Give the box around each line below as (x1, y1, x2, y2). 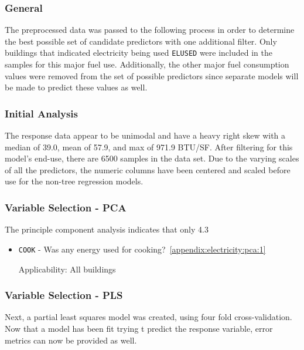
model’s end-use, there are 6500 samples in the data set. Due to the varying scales (5, 152, 299, 164)
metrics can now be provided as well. (5, 334, 137, 346)
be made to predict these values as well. (5, 81, 148, 93)
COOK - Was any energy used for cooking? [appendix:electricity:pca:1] (18, 243, 266, 255)
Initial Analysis (5, 106, 78, 120)
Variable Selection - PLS (5, 288, 123, 302)
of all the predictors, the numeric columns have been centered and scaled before (5, 163, 291, 176)
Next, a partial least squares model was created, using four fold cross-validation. (5, 311, 292, 323)
